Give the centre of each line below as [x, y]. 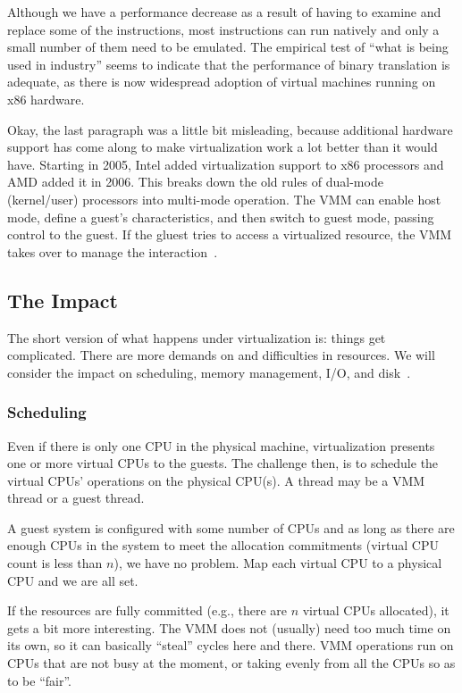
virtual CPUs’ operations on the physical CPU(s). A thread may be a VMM [216, 480]
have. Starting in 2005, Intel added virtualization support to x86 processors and [226, 164]
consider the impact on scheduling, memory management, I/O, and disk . [209, 372]
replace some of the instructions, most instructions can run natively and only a [223, 29]
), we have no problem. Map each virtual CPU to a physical [278, 563]
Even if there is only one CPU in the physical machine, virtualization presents [221, 445]
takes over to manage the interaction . [113, 251]
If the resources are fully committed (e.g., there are [147, 610]
